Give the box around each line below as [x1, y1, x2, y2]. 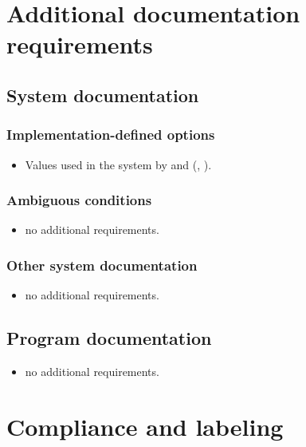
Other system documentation [6, 255, 198, 275]
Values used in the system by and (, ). [25, 156, 212, 172]
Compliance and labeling [6, 409, 284, 442]
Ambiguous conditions [6, 190, 152, 210]
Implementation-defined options [6, 125, 215, 144]
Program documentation [6, 326, 212, 350]
